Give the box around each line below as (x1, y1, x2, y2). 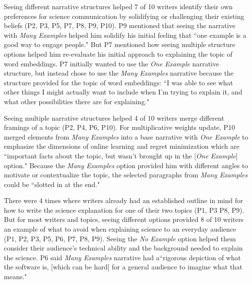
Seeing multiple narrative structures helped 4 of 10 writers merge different (4, 112, 224, 123)
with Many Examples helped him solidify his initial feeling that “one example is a (4, 30, 247, 40)
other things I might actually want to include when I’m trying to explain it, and (4, 87, 242, 97)
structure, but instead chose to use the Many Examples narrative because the (4, 68, 234, 78)
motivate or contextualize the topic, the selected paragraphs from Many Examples (4, 170, 248, 180)
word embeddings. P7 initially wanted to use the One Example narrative (4, 58, 219, 68)
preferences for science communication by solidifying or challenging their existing (4, 11, 244, 21)
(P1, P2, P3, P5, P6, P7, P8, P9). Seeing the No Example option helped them (4, 233, 236, 243)
